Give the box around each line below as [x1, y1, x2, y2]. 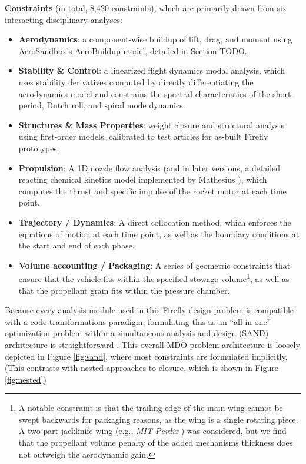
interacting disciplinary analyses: [5, 13, 122, 25]
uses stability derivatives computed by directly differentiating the [18, 75, 254, 88]
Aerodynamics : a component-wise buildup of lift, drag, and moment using [18, 33, 292, 45]
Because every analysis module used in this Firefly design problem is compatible [5, 304, 294, 316]
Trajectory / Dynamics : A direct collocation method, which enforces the [18, 216, 291, 228]
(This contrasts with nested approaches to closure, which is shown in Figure [5, 362, 278, 374]
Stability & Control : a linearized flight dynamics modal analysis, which [18, 64, 285, 77]
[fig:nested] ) [5, 373, 46, 385]
